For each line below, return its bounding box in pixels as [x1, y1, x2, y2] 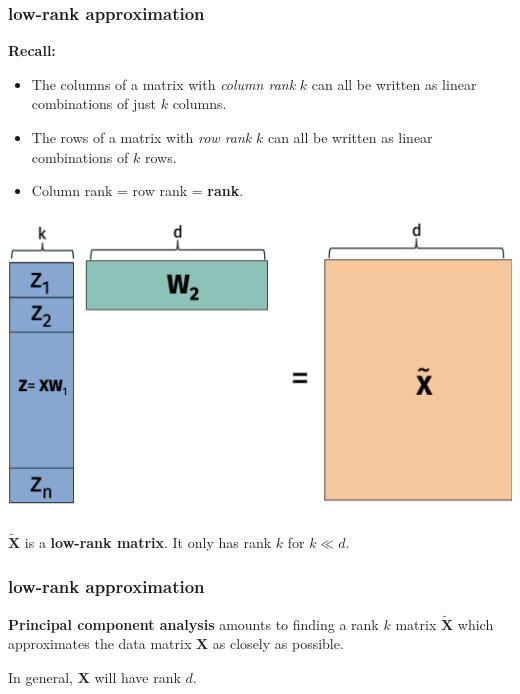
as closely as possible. [212, 633, 344, 654]
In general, [8, 667, 73, 688]
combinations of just [31, 93, 157, 114]
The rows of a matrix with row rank [31, 127, 252, 147]
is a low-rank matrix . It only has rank [24, 531, 272, 552]
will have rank [94, 667, 181, 688]
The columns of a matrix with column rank [31, 73, 296, 94]
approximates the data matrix [8, 633, 192, 654]
